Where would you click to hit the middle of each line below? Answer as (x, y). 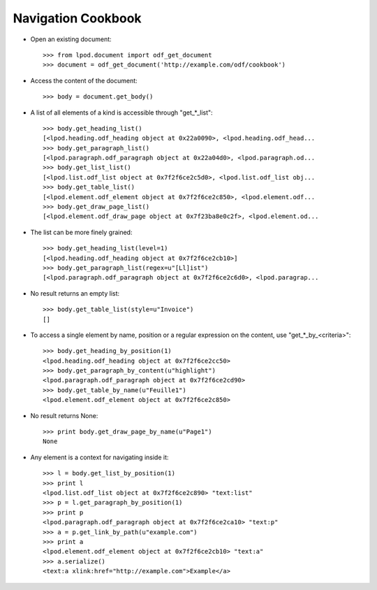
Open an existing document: (71, 39)
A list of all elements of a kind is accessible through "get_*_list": (121, 113)
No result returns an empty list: (75, 293)
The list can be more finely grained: (81, 232)
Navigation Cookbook (77, 18)
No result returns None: (64, 415)
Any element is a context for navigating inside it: (99, 457)
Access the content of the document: (84, 80)
